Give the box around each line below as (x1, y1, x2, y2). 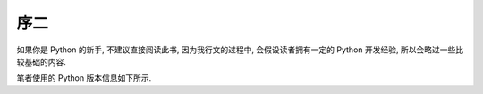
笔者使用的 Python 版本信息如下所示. (16, 73, 152, 83)
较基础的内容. (16, 56, 67, 67)
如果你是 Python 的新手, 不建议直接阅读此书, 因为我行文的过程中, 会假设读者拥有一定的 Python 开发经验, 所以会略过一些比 (16, 44, 464, 55)
